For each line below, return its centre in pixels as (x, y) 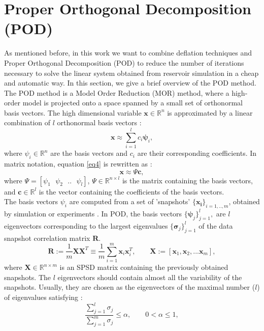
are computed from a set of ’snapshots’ (130, 201)
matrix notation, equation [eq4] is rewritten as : (78, 163)
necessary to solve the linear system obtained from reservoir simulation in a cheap (131, 73)
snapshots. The (28, 277)
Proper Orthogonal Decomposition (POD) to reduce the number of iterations (124, 62)
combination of (27, 122)
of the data (216, 225)
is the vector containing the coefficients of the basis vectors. (131, 191)
